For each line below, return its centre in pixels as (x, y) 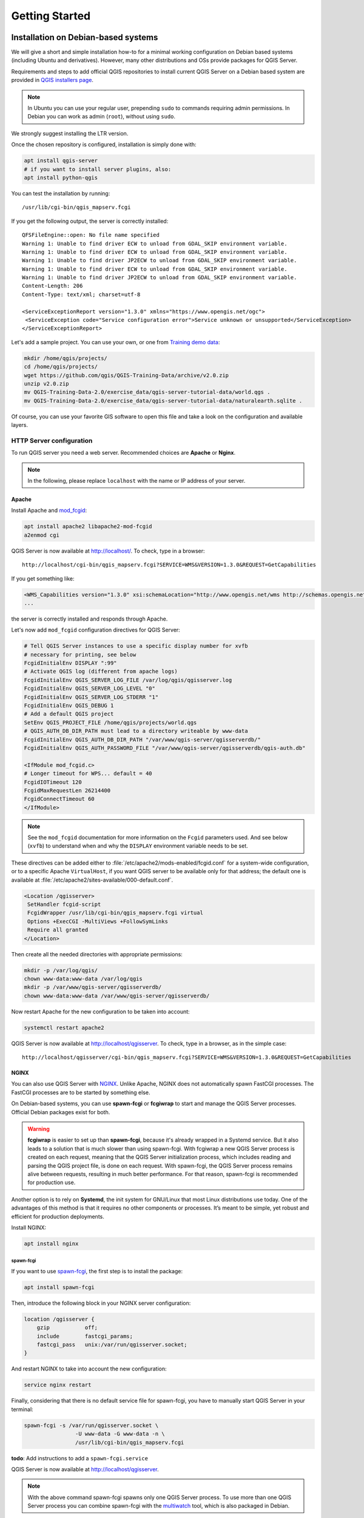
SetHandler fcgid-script (64, 904)
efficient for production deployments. (58, 1216)
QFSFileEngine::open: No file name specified (91, 235)
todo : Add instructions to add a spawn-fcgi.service (80, 1458)
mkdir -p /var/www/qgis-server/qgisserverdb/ (93, 987)
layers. (20, 425)
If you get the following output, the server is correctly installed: (90, 221)
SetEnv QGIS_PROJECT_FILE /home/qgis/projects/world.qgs (110, 722)
